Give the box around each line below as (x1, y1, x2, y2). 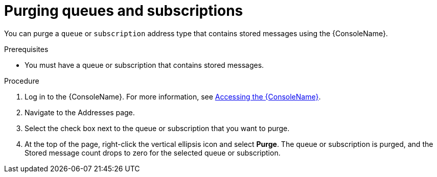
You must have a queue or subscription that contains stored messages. (25, 60, 264, 69)
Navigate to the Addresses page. (25, 108, 135, 117)
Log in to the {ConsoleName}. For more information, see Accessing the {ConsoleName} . (25, 92, 321, 101)
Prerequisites (4, 44, 49, 54)
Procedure (4, 76, 39, 85)
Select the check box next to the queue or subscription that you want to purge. (25, 123, 290, 133)
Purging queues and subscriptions (4, 2, 243, 19)
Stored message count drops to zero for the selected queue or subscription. (25, 148, 281, 157)
